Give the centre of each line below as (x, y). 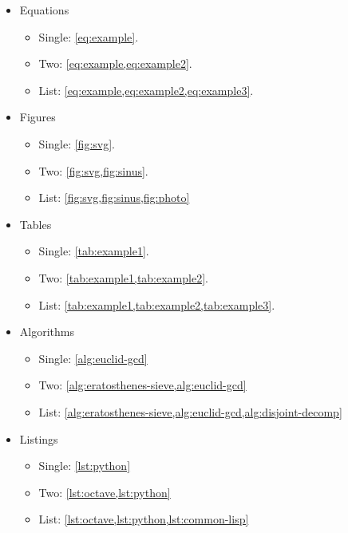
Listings (39, 438)
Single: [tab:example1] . (94, 251)
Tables (36, 224)
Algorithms (47, 332)
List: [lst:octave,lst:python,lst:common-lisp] (144, 519)
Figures (38, 117)
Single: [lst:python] (85, 466)
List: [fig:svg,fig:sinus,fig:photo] (114, 197)
